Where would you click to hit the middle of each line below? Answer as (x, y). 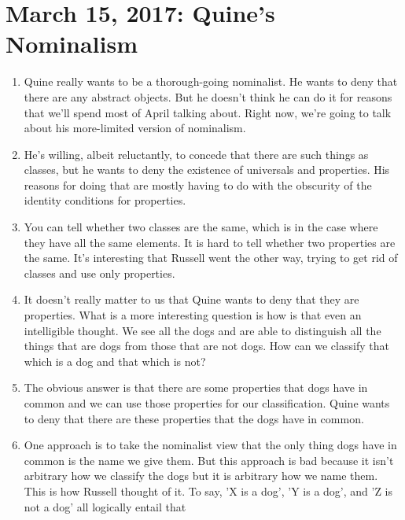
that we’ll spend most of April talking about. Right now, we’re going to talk (208, 112)
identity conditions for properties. (105, 200)
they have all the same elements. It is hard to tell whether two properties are (210, 242)
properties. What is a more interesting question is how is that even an (193, 315)
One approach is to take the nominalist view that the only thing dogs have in (210, 445)
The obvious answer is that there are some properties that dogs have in (196, 387)
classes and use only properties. (99, 273)
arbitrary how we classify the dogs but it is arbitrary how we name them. (201, 476)
